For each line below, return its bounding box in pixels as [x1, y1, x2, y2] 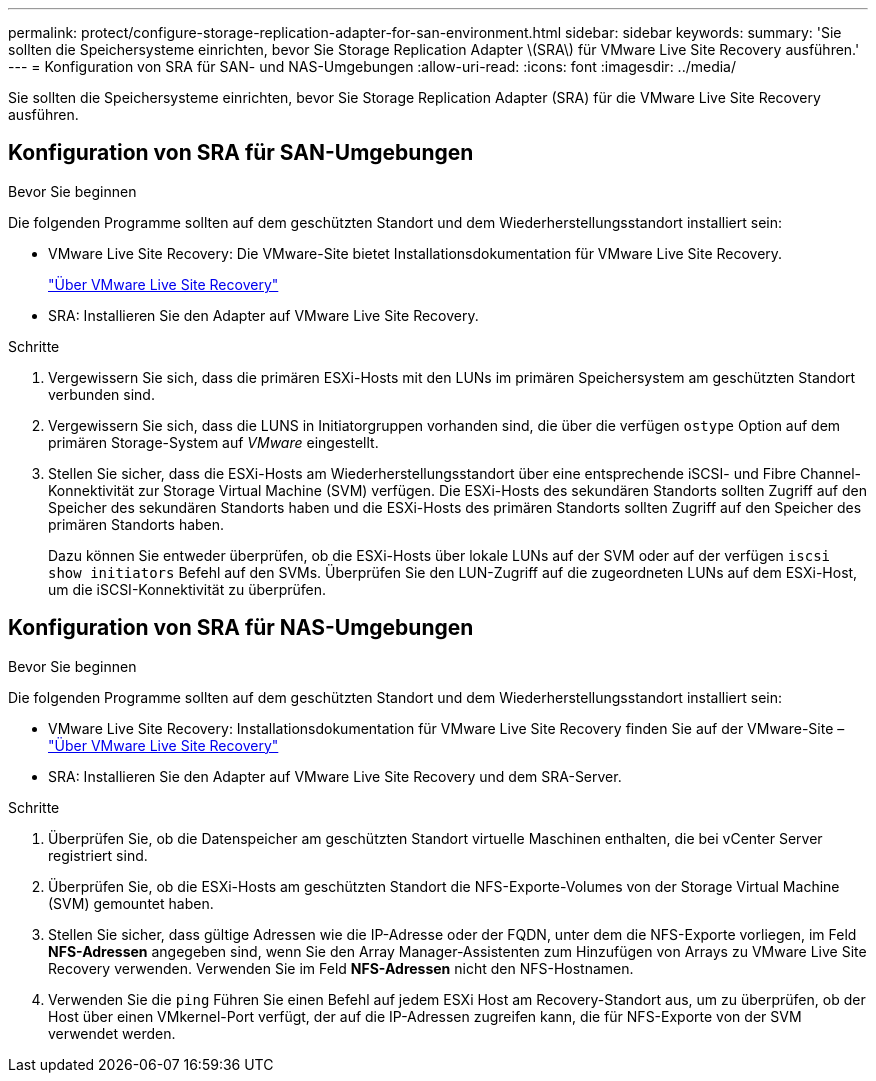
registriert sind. [48, 846, 148, 864]
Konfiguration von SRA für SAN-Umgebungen [8, 140, 474, 166]
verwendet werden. [48, 1024, 176, 1042]
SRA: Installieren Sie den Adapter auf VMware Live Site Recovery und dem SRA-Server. [48, 767, 622, 785]
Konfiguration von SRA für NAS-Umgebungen [8, 615, 474, 641]
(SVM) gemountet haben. [48, 894, 214, 912]
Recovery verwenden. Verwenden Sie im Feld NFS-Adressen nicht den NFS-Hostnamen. [48, 959, 634, 977]
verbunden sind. [48, 385, 155, 403]
